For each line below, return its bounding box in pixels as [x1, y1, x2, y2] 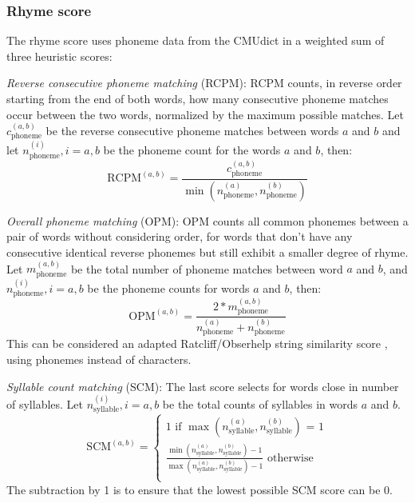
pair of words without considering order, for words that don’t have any [6, 228, 353, 245]
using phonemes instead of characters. [6, 350, 192, 367]
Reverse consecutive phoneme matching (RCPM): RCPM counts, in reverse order [6, 74, 402, 91]
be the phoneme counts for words [87, 279, 250, 296]
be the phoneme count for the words [103, 142, 281, 158]
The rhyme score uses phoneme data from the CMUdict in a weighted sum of [6, 32, 385, 49]
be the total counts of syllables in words [162, 395, 358, 412]
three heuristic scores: [6, 47, 113, 64]
